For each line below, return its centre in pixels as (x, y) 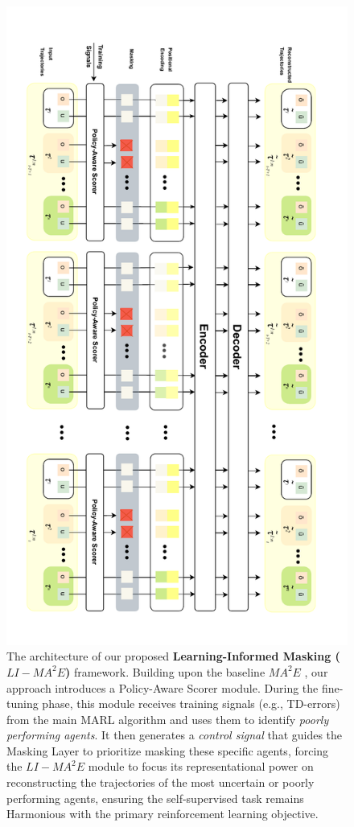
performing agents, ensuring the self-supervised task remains (155, 798)
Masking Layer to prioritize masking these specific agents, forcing (168, 750)
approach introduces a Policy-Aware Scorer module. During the (163, 687)
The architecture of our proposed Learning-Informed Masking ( (173, 656)
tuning (23, 704)
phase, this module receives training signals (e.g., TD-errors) (191, 704)
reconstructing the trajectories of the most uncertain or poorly (161, 782)
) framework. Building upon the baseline (165, 671)
